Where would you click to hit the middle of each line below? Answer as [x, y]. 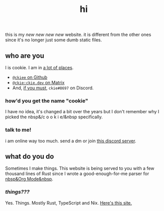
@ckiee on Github [30, 77]
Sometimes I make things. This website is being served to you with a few [80, 169]
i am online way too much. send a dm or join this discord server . [71, 141]
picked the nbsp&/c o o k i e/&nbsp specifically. [54, 117]
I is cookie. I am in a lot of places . [39, 68]
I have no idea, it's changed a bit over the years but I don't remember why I [82, 112]
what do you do [30, 156]
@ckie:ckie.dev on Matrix [38, 83]
